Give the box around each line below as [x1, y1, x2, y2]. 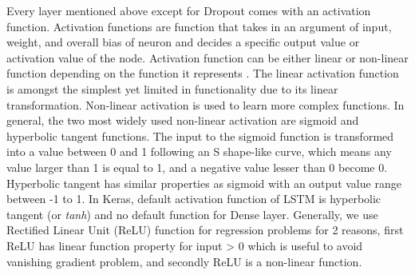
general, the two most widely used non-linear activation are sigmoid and [6, 112, 359, 129]
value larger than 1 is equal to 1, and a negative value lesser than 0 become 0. [6, 158, 388, 175]
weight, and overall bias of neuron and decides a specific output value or [6, 34, 360, 50]
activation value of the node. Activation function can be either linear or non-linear [6, 49, 409, 66]
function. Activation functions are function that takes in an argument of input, [6, 18, 392, 34]
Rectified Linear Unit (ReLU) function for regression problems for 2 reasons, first [6, 221, 404, 238]
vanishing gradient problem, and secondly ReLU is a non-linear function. [6, 253, 362, 269]
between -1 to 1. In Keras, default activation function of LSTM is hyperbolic [6, 190, 381, 207]
